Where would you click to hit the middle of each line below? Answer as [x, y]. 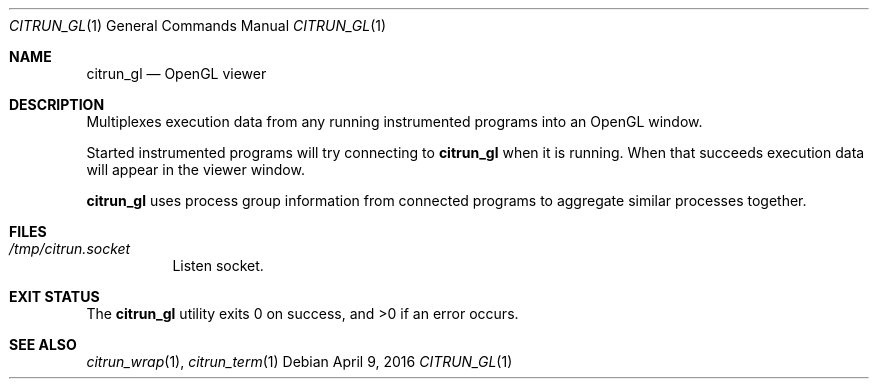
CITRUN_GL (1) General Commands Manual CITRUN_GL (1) [198, 25]
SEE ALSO [43, 344]
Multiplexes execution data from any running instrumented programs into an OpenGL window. [394, 121]
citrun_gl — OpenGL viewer [176, 73]
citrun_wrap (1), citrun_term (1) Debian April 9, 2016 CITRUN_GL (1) [299, 361]
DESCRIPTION [57, 104]
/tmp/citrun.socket [70, 248]
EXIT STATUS [54, 296]
